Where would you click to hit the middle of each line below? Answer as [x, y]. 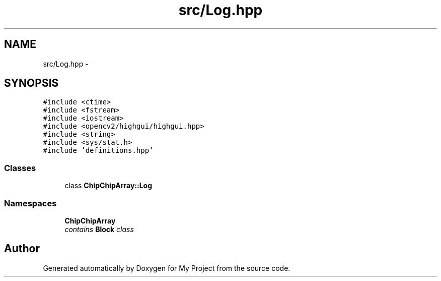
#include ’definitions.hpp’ [98, 151]
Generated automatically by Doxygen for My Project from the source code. [167, 268]
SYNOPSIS [31, 83]
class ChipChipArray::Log [108, 186]
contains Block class [99, 229]
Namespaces [30, 203]
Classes [20, 168]
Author [22, 249]
